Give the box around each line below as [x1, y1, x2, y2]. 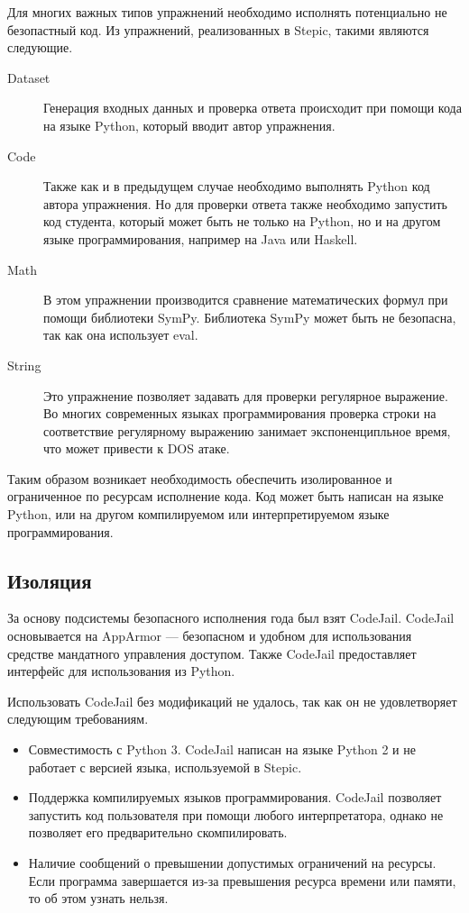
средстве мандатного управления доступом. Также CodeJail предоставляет [7, 644, 417, 662]
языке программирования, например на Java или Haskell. [43, 229, 358, 248]
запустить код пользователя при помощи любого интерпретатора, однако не [28, 805, 444, 824]
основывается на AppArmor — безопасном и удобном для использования [7, 626, 412, 645]
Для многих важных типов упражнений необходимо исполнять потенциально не [7, 3, 447, 21]
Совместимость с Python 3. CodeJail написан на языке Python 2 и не [28, 740, 416, 759]
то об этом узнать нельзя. [28, 889, 169, 908]
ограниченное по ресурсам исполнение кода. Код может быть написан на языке [7, 487, 444, 506]
